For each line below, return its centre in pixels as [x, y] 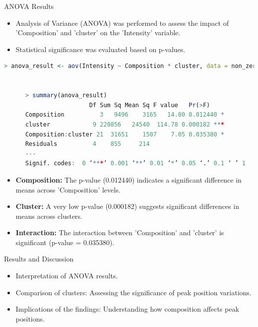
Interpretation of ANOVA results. [67, 276]
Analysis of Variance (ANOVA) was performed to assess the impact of [122, 23]
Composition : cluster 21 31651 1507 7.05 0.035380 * [125, 134]
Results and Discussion [39, 259]
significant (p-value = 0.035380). [65, 242]
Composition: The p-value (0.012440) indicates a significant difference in [129, 179]
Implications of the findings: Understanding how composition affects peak [127, 309]
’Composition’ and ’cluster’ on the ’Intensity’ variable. [98, 33]
